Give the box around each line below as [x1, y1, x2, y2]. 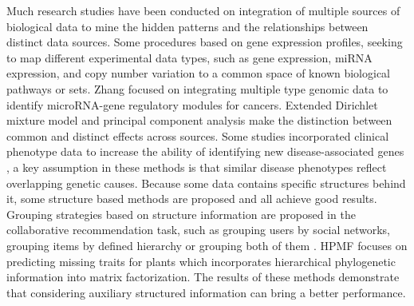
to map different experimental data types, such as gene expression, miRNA [6, 49, 373, 66]
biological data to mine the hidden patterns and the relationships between [6, 18, 369, 34]
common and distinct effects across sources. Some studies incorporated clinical [6, 127, 389, 144]
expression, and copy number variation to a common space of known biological [6, 65, 391, 81]
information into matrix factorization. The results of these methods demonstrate [6, 268, 400, 285]
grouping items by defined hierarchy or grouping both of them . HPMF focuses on [6, 236, 408, 253]
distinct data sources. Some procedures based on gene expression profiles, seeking [6, 34, 403, 50]
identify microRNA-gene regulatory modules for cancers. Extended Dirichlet [6, 96, 378, 113]
